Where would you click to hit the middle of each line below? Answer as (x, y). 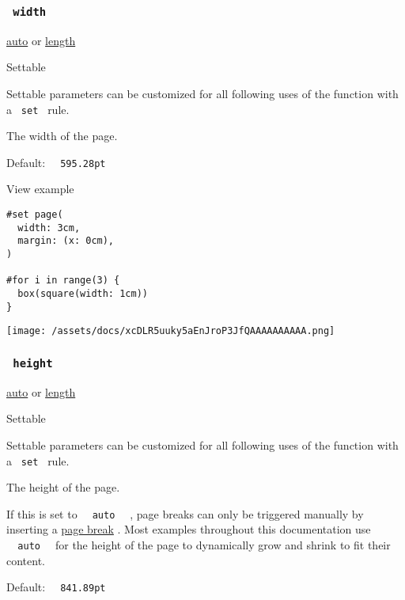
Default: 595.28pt (56, 162)
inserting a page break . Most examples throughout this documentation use (189, 529)
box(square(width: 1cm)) (83, 294)
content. (26, 560)
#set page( (35, 215)
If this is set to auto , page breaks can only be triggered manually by (185, 513)
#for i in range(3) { (63, 281)
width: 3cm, (49, 228)
